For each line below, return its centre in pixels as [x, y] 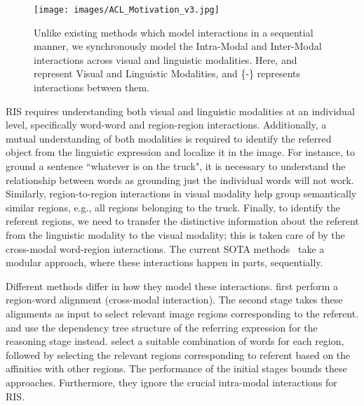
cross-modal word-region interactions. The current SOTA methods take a [165, 248]
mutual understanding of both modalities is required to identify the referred [169, 138]
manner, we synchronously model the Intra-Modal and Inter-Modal [178, 46]
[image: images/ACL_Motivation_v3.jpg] [127, 10]
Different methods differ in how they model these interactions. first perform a [172, 286]
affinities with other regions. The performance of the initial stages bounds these [176, 368]
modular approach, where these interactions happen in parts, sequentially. [164, 262]
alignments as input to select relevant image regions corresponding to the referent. [182, 313]
